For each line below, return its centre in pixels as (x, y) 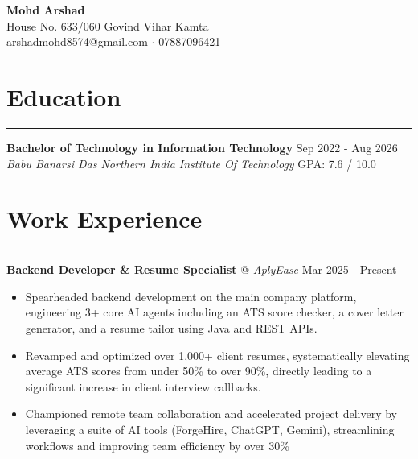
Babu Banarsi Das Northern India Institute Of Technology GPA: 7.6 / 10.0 (191, 163)
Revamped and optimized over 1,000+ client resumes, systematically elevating (217, 355)
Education (64, 96)
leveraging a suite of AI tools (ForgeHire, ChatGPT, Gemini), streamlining (210, 429)
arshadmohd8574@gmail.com (77, 41)
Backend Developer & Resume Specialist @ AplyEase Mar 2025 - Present (202, 269)
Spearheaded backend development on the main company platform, (191, 296)
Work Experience (104, 219)
